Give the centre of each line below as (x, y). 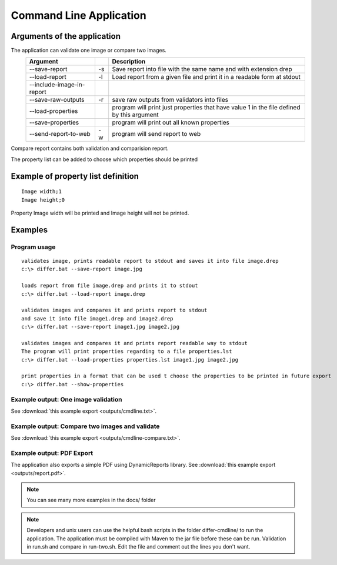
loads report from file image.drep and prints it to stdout (110, 286)
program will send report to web (156, 134)
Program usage (33, 247)
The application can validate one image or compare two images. (89, 51)
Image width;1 (41, 192)
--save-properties (54, 122)
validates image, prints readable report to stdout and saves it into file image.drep (150, 261)
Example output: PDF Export (52, 453)
